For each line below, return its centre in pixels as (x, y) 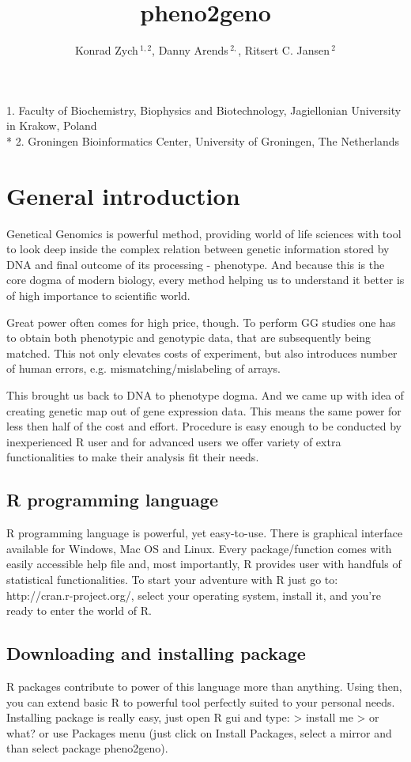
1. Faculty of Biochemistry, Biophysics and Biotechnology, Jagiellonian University (204, 110)
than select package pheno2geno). (87, 748)
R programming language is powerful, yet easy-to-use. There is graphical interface (205, 533)
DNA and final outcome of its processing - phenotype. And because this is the (196, 264)
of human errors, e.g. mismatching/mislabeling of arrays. (144, 368)
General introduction (123, 195)
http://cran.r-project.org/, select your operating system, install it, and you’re (194, 595)
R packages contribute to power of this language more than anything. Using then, (204, 686)
